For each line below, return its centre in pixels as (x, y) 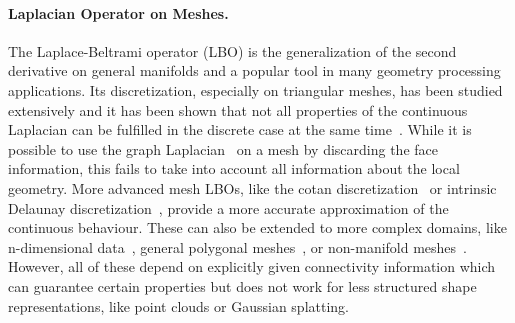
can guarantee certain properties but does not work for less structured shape (242, 285)
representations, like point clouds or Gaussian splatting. (178, 305)
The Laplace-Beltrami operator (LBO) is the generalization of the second (232, 50)
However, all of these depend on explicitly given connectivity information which (252, 266)
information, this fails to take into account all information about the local (234, 168)
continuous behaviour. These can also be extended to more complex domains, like (257, 227)
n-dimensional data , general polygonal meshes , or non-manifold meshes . (238, 246)
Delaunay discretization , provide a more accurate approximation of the (228, 207)
